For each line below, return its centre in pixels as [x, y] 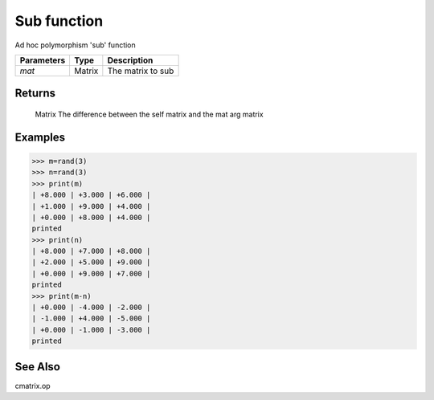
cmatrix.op [33, 386]
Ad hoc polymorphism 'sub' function [75, 45]
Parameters [43, 60]
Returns [35, 94]
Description [130, 60]
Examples [40, 137]
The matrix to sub [141, 71]
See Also [37, 367]
